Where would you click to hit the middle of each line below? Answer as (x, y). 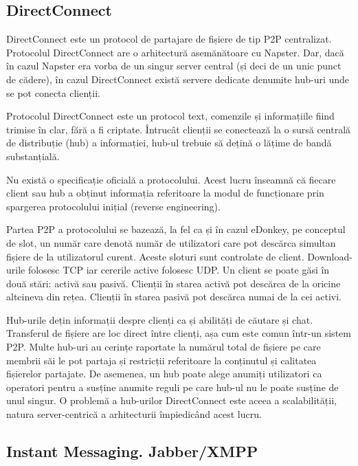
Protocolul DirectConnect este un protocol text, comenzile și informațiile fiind (170, 116)
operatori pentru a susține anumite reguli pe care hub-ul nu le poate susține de (172, 387)
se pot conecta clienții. (53, 92)
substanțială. (33, 156)
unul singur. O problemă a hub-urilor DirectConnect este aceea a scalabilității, (171, 400)
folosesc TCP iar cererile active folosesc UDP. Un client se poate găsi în (179, 270)
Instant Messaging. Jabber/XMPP (132, 451)
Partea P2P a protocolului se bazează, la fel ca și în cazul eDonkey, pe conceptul (176, 229)
